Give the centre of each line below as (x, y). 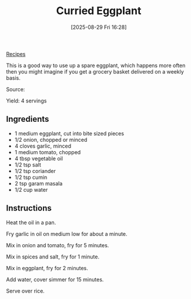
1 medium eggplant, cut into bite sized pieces (69, 133)
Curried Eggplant (99, 11)
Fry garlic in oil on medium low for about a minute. (67, 234)
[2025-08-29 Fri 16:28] (99, 27)
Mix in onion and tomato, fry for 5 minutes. (58, 245)
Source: (16, 89)
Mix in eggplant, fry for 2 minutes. (47, 268)
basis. (13, 78)
